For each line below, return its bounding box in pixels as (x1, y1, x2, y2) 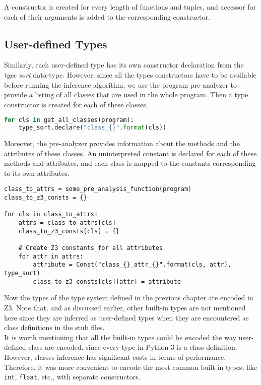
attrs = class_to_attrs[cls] (18, 219, 116, 227)
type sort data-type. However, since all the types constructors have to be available (4, 69, 256, 80)
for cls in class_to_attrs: (4, 211, 98, 218)
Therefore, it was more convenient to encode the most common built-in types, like (4, 361, 257, 372)
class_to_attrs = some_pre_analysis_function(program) (4, 185, 192, 193)
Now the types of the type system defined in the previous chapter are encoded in (4, 292, 253, 303)
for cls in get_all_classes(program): (4, 116, 134, 124)
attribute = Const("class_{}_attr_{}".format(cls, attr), (33, 261, 232, 269)
